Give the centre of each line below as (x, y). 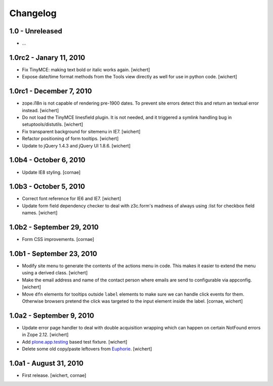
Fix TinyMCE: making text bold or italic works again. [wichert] (86, 69)
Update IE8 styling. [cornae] (51, 172)
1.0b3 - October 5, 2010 (47, 187)
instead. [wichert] (40, 110)
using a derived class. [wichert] (55, 273)
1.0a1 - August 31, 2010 (46, 363)
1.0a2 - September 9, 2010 (52, 316)
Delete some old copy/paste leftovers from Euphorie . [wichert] (87, 349)
